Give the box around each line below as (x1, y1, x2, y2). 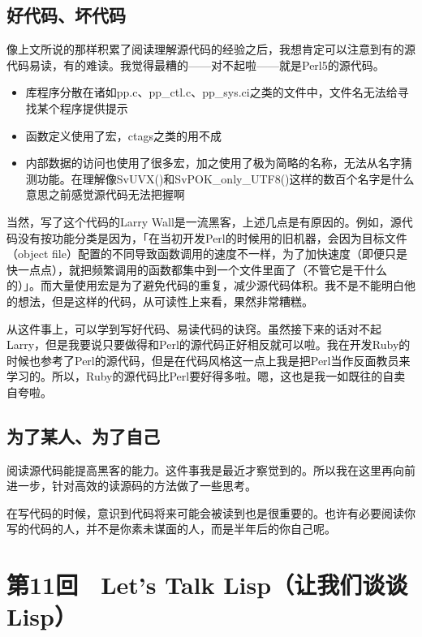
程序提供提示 (59, 99, 128, 116)
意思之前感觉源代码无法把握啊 (25, 186, 185, 203)
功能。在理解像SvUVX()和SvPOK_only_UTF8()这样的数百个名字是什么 (37, 170, 415, 187)
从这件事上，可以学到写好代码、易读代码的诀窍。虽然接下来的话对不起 (6, 320, 381, 337)
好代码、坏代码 (6, 2, 126, 28)
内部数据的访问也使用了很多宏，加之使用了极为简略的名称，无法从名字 (25, 154, 401, 171)
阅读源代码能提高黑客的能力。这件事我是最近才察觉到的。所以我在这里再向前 (6, 461, 416, 478)
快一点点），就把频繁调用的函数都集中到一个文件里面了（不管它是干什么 (6, 260, 387, 278)
